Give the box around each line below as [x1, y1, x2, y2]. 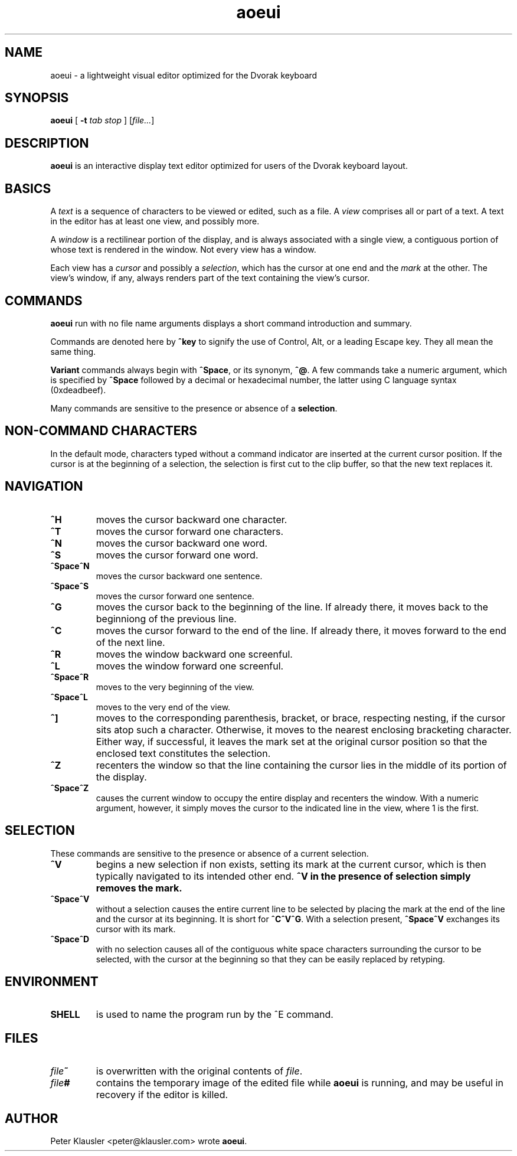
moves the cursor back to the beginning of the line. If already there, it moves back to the [96, 600, 489, 613]
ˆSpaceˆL [50, 691, 89, 702]
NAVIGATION [5, 479, 83, 494]
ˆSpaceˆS [50, 580, 89, 591]
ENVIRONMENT [5, 974, 99, 989]
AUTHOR [5, 1111, 58, 1126]
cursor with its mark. [96, 923, 176, 934]
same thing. [50, 346, 96, 357]
